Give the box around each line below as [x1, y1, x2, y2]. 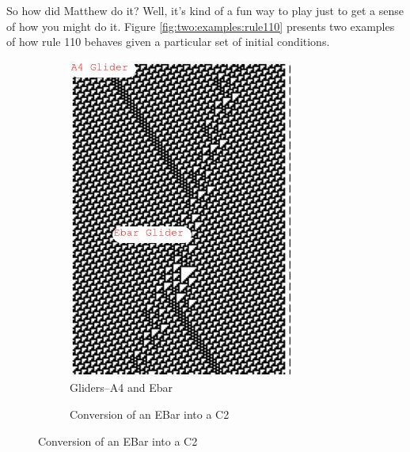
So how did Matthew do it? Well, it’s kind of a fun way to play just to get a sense [6, 2, 404, 18]
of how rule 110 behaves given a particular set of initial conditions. [6, 33, 330, 50]
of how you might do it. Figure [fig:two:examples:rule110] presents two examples [6, 17, 395, 34]
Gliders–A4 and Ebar [70, 379, 173, 396]
